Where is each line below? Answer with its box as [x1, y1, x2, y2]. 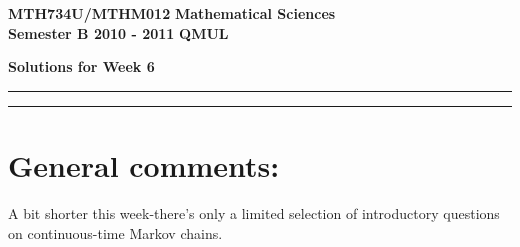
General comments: [8, 144, 280, 185]
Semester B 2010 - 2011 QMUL [8, 22, 229, 43]
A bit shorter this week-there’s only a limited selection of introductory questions [8, 202, 500, 223]
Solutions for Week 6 [8, 56, 155, 77]
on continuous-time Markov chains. [8, 222, 223, 243]
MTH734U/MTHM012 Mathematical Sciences [8, 3, 336, 23]
